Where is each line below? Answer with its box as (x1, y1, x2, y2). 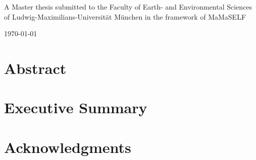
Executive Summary (4, 97, 147, 118)
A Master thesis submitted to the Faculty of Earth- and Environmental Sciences (4, 2, 252, 12)
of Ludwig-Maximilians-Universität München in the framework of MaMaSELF (4, 11, 246, 22)
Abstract (4, 57, 67, 78)
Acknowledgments (4, 136, 131, 157)
